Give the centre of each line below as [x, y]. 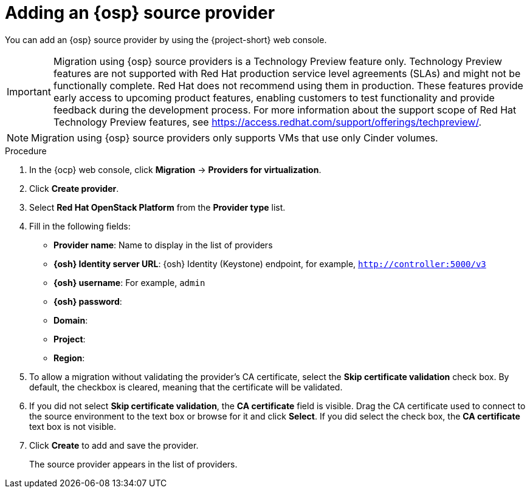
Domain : [71, 320]
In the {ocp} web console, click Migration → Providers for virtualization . [175, 169]
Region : [69, 358]
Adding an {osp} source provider [140, 13]
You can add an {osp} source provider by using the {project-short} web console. [166, 39]
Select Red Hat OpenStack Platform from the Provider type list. [157, 207]
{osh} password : [88, 301]
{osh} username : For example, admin [129, 282]
